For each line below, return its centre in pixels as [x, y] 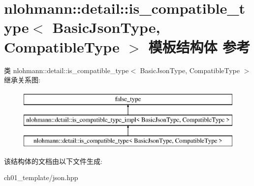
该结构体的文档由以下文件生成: [53, 161]
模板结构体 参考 [199, 46]
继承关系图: [22, 80]
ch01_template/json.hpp [41, 177]
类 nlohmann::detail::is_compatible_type [66, 70]
